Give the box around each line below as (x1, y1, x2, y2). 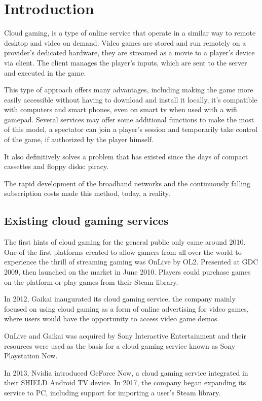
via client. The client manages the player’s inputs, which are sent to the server (4, 57, 247, 68)
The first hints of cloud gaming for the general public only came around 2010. (4, 237, 246, 247)
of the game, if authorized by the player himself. (4, 134, 154, 145)
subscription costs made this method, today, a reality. (4, 188, 170, 198)
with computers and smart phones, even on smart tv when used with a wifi (4, 104, 237, 115)
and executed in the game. (4, 67, 86, 78)
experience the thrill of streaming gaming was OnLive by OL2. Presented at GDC (4, 256, 258, 267)
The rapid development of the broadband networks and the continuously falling (4, 178, 251, 188)
